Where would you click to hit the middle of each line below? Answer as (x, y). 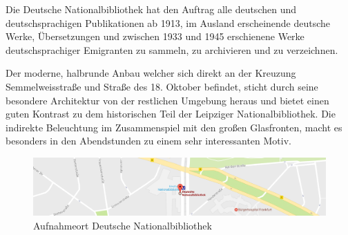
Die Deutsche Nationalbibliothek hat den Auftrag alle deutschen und (151, 9)
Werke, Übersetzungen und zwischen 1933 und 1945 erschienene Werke (155, 36)
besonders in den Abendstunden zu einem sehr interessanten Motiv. (148, 141)
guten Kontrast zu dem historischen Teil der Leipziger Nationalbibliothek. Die (171, 114)
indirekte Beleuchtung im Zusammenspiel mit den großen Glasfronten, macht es (174, 127)
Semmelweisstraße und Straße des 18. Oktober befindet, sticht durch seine (162, 86)
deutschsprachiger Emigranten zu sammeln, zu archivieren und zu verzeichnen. (172, 49)
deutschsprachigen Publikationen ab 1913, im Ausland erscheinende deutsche (168, 22)
